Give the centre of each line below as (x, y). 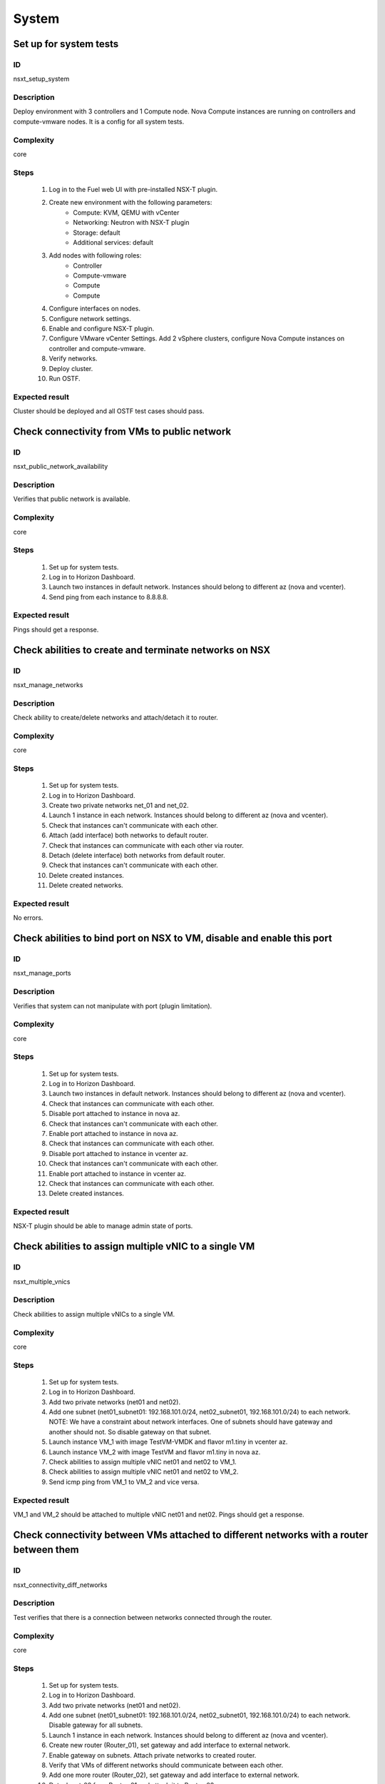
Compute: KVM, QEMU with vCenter (126, 212)
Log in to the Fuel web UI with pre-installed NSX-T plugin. (133, 189)
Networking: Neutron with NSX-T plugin (131, 223)
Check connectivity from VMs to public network (122, 431)
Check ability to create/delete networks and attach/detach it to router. (116, 718)
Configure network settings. (90, 318)
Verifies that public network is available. (72, 499)
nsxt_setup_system (41, 79)
